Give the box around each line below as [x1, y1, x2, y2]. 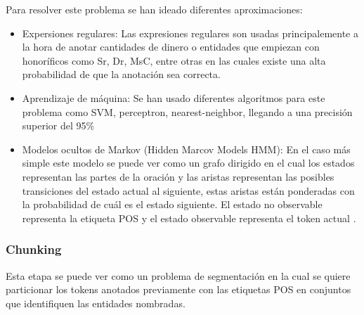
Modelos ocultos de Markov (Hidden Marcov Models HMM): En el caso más [22, 141, 351, 156]
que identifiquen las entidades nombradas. [6, 295, 186, 310]
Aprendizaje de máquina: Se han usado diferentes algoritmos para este [22, 90, 325, 105]
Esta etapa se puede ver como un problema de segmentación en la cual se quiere [6, 268, 351, 283]
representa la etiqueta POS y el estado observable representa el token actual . [22, 210, 356, 225]
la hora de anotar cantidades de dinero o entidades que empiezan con [22, 39, 320, 54]
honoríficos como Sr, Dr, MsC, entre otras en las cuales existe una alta [22, 53, 326, 67]
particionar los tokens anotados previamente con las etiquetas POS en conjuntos [6, 282, 351, 297]
